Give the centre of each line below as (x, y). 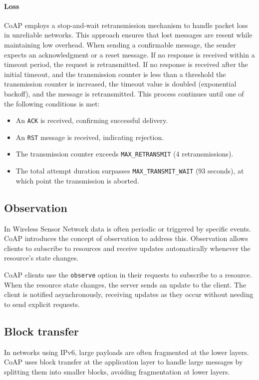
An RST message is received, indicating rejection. (90, 137)
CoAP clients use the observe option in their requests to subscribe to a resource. (128, 274)
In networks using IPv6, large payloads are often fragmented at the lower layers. (127, 352)
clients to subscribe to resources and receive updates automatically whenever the (127, 248)
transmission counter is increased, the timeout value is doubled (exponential (120, 84)
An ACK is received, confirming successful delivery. (92, 120)
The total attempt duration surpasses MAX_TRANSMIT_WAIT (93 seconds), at (130, 171)
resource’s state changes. (41, 258)
